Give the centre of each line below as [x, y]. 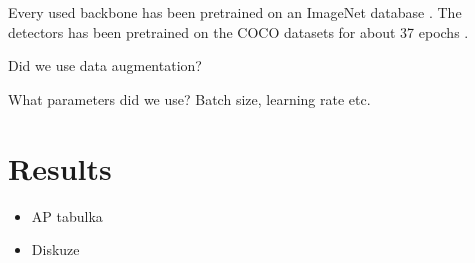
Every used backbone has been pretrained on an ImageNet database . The [235, 12]
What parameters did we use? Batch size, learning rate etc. [189, 98]
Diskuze [55, 249]
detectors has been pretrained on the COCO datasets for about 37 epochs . [238, 31]
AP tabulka [67, 215]
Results [60, 167]
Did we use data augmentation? [105, 65]
